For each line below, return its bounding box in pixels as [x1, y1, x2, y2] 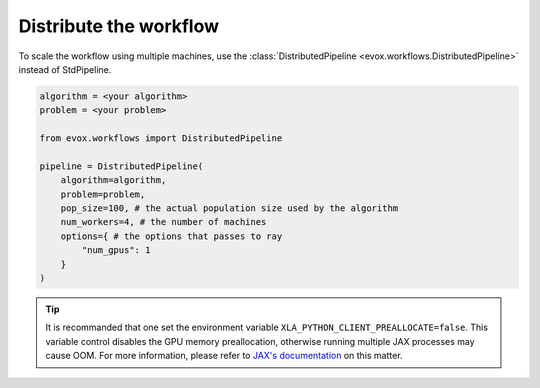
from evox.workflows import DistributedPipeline [39, 133, 283, 144]
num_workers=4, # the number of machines [60, 216, 267, 228]
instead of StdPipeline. [18, 63, 112, 75]
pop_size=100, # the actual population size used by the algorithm [60, 203, 399, 214]
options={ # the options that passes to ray [60, 230, 283, 242]
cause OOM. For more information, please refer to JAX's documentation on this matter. [45, 350, 404, 362]
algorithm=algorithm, [60, 175, 167, 186]
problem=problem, [60, 188, 146, 200]
